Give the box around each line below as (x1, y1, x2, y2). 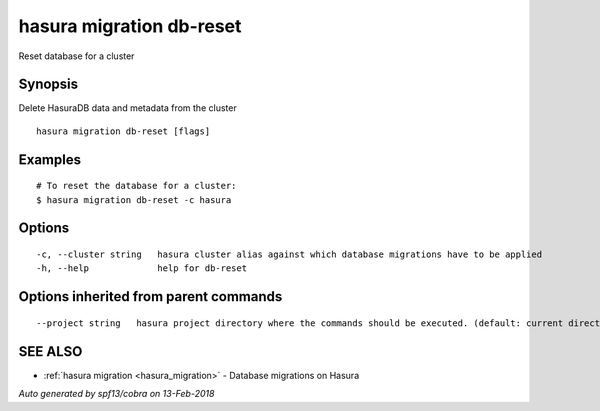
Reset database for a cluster (18, 50, 135, 62)
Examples (18, 151, 82, 168)
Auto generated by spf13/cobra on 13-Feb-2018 (18, 388, 215, 400)
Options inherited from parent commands (18, 288, 283, 305)
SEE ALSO (18, 343, 83, 360)
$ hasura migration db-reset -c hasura (36, 194, 232, 205)
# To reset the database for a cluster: (36, 180, 237, 192)
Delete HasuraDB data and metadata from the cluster (18, 102, 237, 114)
